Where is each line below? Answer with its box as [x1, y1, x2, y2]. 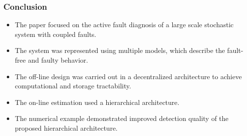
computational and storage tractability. [15, 81, 132, 91]
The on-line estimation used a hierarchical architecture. [15, 97, 180, 107]
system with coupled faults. [15, 29, 97, 39]
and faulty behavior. [28, 55, 88, 65]
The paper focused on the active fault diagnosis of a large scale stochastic [15, 19, 234, 30]
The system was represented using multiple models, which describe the [15, 45, 225, 55]
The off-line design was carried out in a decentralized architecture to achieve [15, 71, 242, 81]
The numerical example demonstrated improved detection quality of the [15, 113, 229, 123]
